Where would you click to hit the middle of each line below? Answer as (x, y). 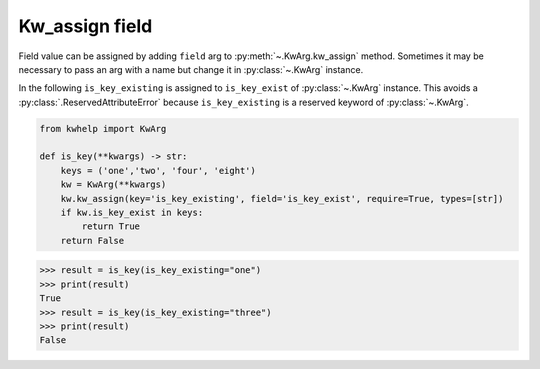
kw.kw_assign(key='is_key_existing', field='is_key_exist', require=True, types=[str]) (282, 198)
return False (92, 240)
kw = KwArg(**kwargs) (113, 184)
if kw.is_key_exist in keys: (132, 213)
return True (110, 226)
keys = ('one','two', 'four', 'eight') (158, 170)
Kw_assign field (85, 26)
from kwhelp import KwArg (103, 128)
